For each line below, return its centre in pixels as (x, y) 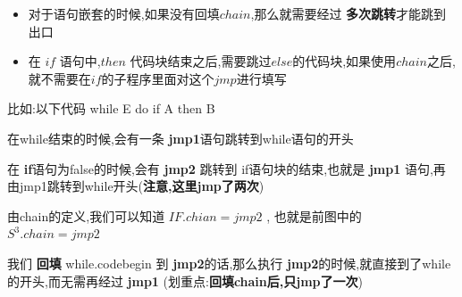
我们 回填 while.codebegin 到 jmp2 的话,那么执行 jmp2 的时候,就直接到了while (229, 263)
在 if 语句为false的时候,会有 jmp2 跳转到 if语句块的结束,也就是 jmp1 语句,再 (227, 168)
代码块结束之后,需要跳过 (201, 61)
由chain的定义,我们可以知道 (86, 215)
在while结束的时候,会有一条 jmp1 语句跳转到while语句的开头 (181, 138)
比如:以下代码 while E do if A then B (111, 108)
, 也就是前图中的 (314, 215)
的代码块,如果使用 (344, 61)
